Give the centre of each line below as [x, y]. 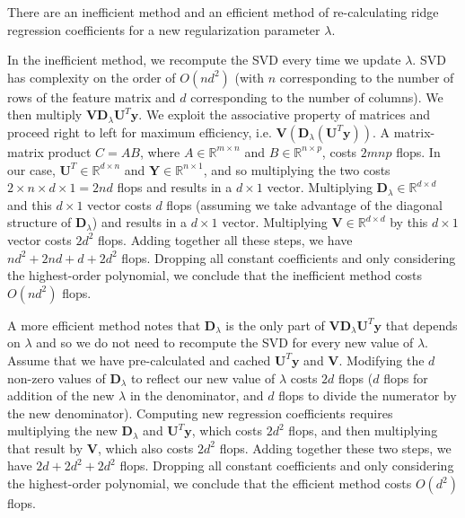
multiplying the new [62, 430]
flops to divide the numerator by [368, 395]
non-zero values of [57, 378]
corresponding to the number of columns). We [317, 97]
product [70, 151]
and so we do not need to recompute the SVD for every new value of [225, 342]
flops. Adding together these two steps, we [335, 448]
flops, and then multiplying [363, 430]
